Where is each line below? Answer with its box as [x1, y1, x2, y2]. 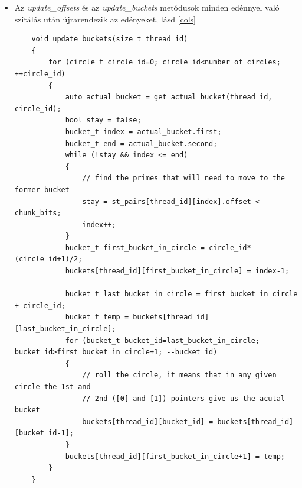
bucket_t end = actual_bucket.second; [65, 139, 218, 148]
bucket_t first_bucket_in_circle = [65, 243, 205, 252]
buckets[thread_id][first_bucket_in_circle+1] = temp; [65, 452, 285, 461]
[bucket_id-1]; [14, 429, 74, 438]
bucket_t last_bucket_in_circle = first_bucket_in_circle [65, 290, 298, 299]
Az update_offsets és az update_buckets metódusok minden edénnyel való [14, 1, 280, 13]
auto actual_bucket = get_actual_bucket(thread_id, [65, 93, 273, 102]
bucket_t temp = [65, 313, 129, 322]
